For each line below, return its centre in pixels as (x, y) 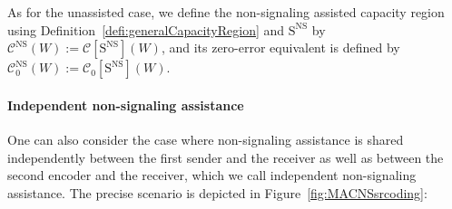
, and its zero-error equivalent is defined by (280, 47)
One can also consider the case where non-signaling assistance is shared (206, 139)
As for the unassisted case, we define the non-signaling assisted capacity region (226, 12)
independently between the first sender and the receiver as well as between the (226, 157)
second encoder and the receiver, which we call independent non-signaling (212, 175)
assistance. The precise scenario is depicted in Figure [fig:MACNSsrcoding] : (217, 192)
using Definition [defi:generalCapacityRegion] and (146, 29)
